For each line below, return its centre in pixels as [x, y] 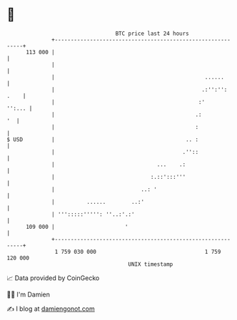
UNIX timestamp [151, 264]
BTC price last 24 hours [152, 33]
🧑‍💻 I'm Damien [29, 294]
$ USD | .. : [103, 139]
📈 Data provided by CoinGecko [53, 278]
